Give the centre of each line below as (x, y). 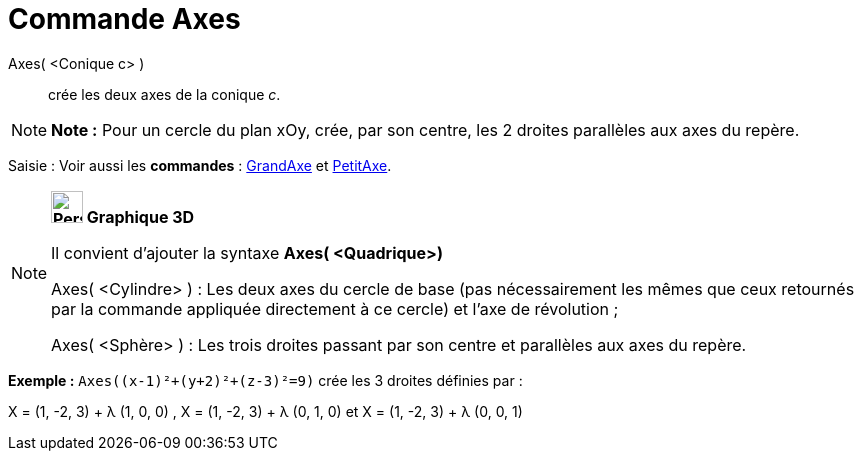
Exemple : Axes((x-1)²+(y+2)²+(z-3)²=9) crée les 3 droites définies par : (265, 380)
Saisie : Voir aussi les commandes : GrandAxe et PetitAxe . (200, 165)
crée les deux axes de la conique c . (164, 94)
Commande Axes (124, 19)
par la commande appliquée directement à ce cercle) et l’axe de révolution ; (335, 308)
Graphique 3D (140, 216)
